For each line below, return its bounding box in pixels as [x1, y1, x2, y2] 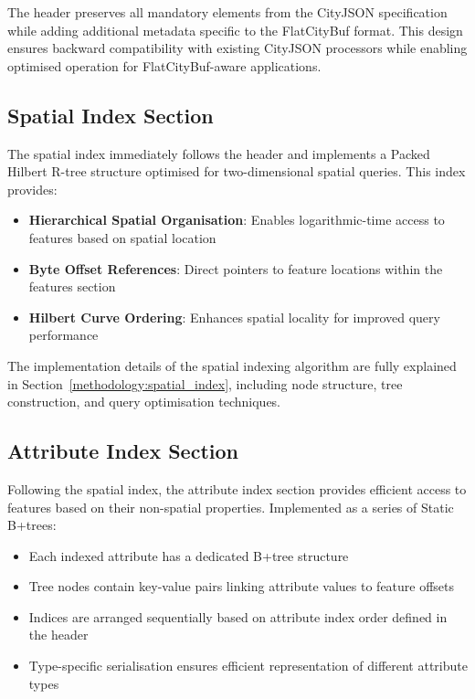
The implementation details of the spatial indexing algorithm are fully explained [7, 355, 457, 375]
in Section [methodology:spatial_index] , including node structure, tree [7, 374, 403, 393]
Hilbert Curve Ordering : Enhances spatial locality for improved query [28, 307, 440, 326]
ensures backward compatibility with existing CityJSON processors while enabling [7, 38, 468, 58]
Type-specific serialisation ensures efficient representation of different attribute [28, 656, 468, 675]
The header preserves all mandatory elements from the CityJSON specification [7, 3, 448, 21]
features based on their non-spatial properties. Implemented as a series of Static [7, 497, 454, 516]
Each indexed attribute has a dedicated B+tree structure [28, 545, 349, 565]
